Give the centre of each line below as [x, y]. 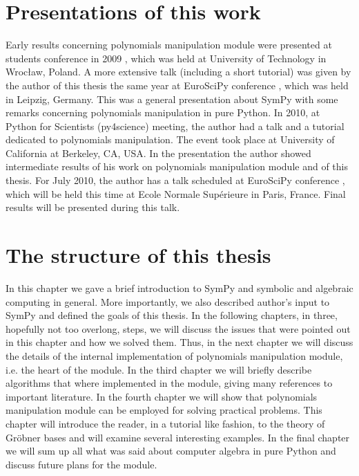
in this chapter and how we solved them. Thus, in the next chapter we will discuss [179, 342]
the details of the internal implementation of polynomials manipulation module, [174, 355]
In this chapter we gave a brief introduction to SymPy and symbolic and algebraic [179, 287]
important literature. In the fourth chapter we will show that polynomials [162, 396]
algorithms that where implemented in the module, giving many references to [169, 383]
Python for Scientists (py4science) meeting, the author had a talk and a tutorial [175, 126]
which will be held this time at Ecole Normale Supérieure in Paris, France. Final [176, 193]
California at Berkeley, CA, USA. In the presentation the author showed [158, 153]
